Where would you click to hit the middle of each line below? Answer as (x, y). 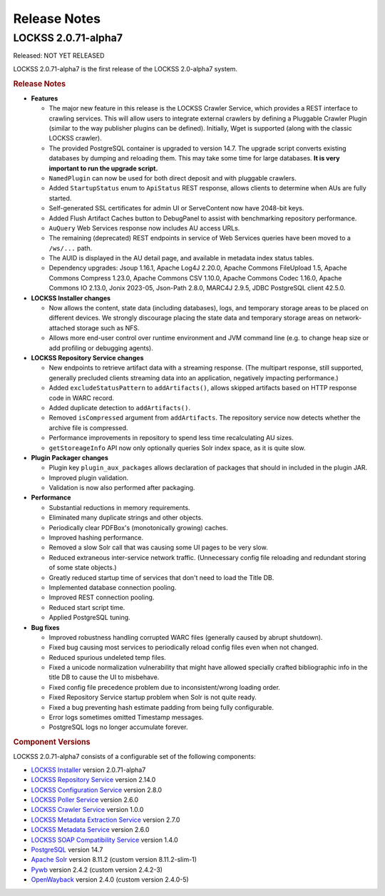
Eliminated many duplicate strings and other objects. (126, 518)
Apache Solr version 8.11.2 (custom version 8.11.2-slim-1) (114, 860)
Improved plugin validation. (88, 477)
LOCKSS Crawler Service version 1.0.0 (87, 810)
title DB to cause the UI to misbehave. (104, 677)
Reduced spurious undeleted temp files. (108, 657)
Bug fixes (45, 627)
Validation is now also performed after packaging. (122, 488)
